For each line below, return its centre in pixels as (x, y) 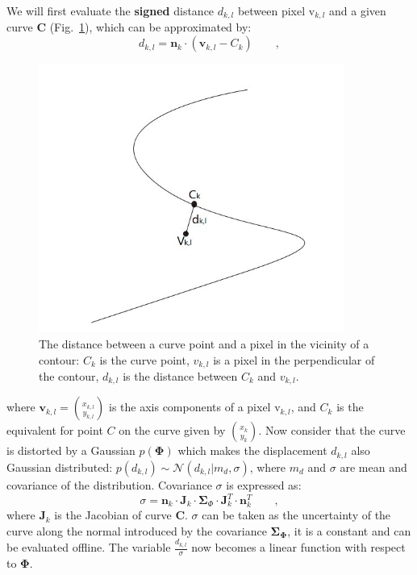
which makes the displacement (252, 450)
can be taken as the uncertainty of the (296, 515)
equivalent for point (55, 430)
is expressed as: (264, 484)
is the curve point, (144, 359)
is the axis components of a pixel (190, 407)
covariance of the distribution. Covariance (109, 484)
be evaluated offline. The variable (89, 547)
